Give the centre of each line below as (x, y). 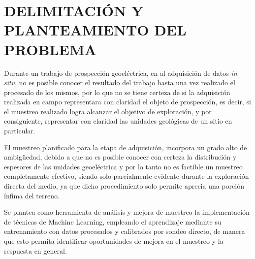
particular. (20, 131)
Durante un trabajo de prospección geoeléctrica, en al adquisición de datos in (121, 73)
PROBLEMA (50, 49)
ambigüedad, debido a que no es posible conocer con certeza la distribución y (120, 157)
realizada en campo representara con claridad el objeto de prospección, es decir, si (127, 102)
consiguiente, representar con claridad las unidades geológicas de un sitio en (118, 121)
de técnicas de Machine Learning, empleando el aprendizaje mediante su (113, 221)
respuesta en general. (35, 250)
